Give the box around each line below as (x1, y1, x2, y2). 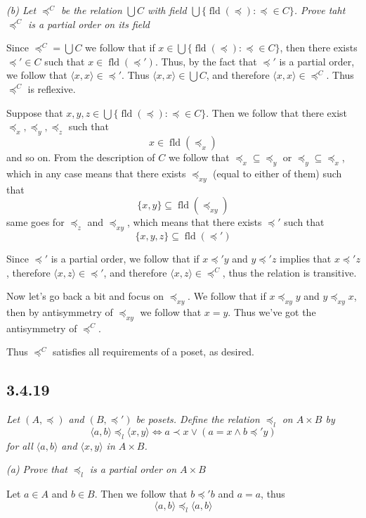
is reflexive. (27, 81, 76, 96)
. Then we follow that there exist (206, 105, 348, 120)
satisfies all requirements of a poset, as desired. (53, 344, 254, 359)
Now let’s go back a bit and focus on (6, 289, 164, 303)
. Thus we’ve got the (228, 304, 316, 319)
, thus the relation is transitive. (222, 265, 357, 279)
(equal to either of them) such (213, 165, 342, 180)
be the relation (60, 3, 122, 17)
